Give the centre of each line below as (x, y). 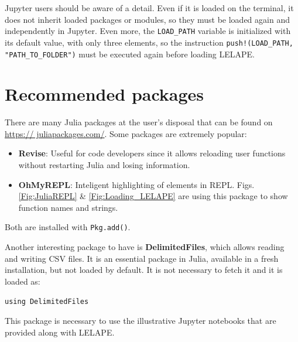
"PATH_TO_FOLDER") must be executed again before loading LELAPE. (130, 54)
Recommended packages (105, 94)
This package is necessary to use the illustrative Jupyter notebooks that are (141, 321)
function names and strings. (68, 207)
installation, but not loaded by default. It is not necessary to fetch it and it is (144, 270)
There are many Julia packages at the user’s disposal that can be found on (139, 122)
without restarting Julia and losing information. (104, 165)
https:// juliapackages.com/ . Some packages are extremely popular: (126, 133)
